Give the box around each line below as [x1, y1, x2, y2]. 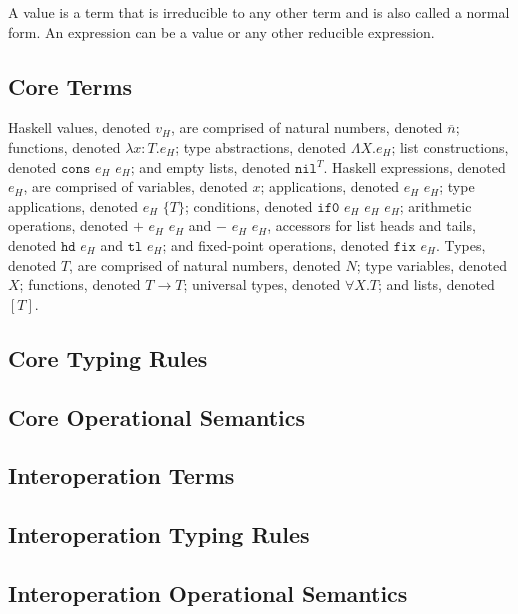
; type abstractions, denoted [175, 136, 347, 157]
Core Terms [8, 70, 133, 101]
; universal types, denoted [183, 274, 341, 295]
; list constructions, [391, 136, 509, 157]
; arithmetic [399, 195, 472, 216]
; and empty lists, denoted [130, 156, 291, 177]
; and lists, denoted [378, 274, 495, 295]
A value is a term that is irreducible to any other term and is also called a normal [8, 2, 510, 22]
